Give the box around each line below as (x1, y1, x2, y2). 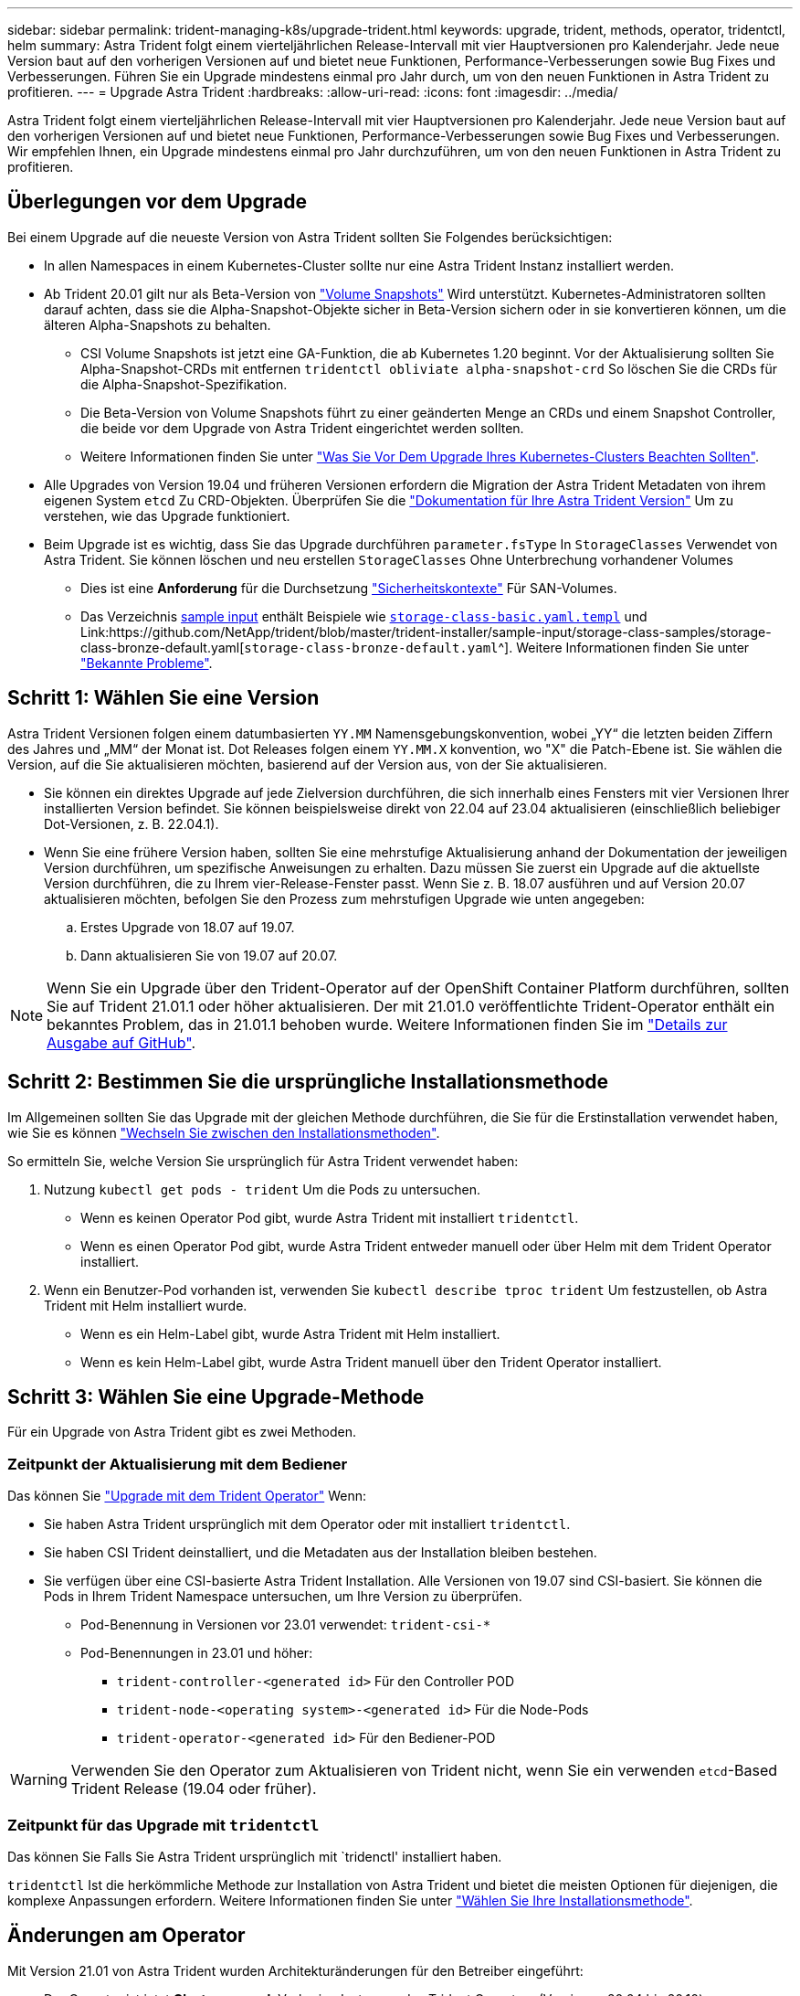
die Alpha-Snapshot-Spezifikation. (80, 376, 288, 392)
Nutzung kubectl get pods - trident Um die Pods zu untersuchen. (44, 1181, 480, 1197)
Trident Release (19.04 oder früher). (70, 1779, 317, 1799)
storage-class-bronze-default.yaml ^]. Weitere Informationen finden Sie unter (244, 639, 750, 655)
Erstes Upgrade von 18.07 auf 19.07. (80, 918, 295, 935)
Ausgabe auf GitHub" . (47, 1033, 196, 1052)
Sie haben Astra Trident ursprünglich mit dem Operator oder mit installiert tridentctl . (44, 1516, 571, 1533)
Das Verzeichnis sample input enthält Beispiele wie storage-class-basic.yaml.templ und (80, 608, 647, 624)
